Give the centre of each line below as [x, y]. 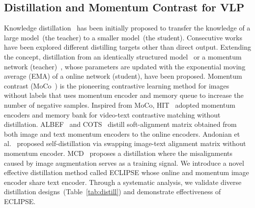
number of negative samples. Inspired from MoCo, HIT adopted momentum [120, 104]
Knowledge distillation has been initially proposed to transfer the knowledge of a [127, 28]
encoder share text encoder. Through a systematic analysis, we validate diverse [123, 182]
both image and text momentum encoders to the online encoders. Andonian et [122, 134]
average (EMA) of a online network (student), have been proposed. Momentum [123, 76]
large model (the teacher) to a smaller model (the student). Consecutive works [123, 37]
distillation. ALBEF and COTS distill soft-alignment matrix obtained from [120, 124]
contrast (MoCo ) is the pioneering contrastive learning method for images [117, 85]
